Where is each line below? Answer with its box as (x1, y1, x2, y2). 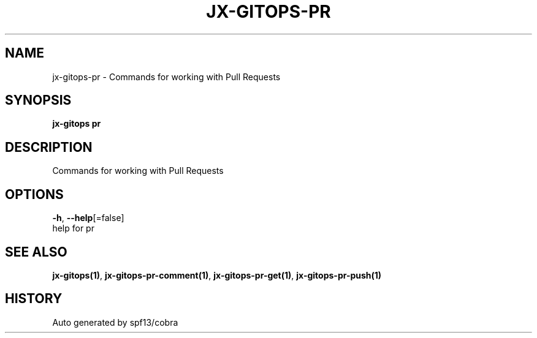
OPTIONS (5, 186, 64, 202)
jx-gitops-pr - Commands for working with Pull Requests (52, 71, 281, 82)
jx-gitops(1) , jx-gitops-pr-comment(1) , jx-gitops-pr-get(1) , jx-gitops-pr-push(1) (52, 269, 382, 280)
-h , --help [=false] (52, 212, 124, 223)
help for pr (52, 223, 94, 234)
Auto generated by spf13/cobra (52, 317, 178, 328)
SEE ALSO (5, 244, 67, 260)
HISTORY (5, 291, 63, 307)
